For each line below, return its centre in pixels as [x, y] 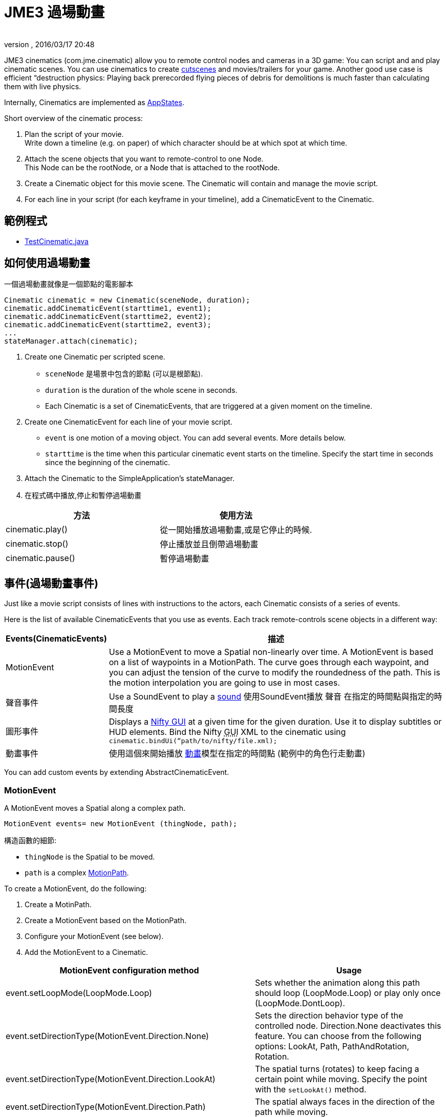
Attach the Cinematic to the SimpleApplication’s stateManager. [130, 478]
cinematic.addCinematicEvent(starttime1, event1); [108, 308]
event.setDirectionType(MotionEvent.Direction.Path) [106, 1107]
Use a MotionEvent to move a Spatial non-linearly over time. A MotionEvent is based [271, 652]
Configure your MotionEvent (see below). [94, 936]
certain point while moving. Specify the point [341, 1079]
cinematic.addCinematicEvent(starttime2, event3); [108, 325]
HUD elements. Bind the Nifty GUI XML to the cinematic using [227, 732]
